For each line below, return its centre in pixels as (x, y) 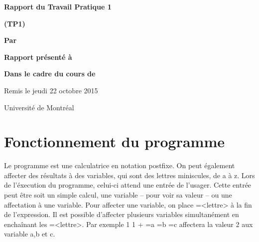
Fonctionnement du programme (114, 141)
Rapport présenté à (38, 57)
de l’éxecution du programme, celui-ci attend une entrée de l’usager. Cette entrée (128, 185)
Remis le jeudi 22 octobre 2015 (51, 90)
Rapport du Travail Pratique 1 (58, 6)
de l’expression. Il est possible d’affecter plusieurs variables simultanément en (122, 214)
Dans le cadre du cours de (50, 74)
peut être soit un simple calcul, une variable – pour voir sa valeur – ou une (118, 195)
